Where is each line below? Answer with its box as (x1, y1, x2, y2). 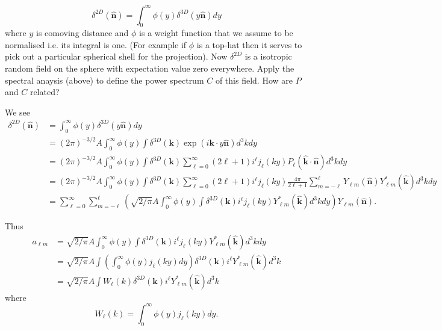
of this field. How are (215, 73, 293, 86)
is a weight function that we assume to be (139, 26, 293, 39)
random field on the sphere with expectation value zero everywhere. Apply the (5, 62, 294, 75)
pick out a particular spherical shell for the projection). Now (5, 50, 228, 63)
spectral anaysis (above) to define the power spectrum (5, 73, 204, 86)
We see (5, 105, 31, 118)
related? (30, 85, 60, 98)
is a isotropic (244, 50, 292, 63)
